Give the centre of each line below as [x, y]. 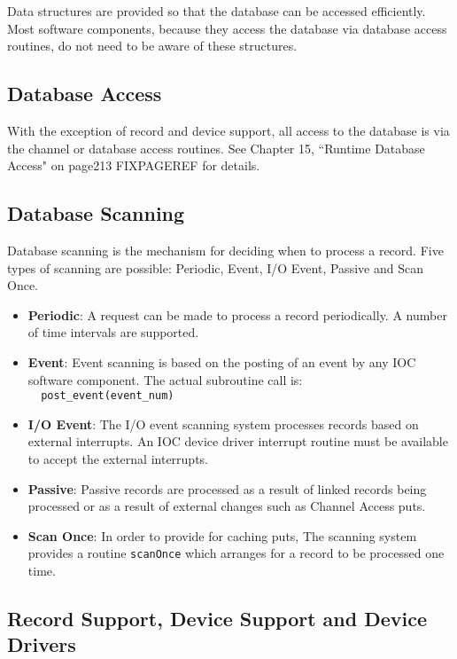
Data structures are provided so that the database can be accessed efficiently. [217, 11]
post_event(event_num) [108, 396]
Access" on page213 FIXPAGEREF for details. [134, 165]
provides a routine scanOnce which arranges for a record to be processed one [236, 553]
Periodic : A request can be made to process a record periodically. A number [237, 314]
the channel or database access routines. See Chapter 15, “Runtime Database [216, 148]
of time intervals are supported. [113, 332]
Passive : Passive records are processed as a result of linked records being [227, 488]
